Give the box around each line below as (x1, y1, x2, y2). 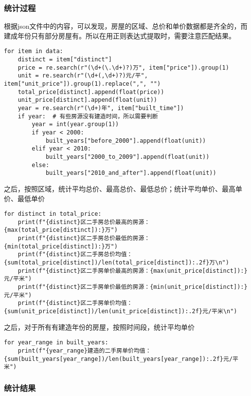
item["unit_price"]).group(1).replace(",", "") (4, 80, 161, 88)
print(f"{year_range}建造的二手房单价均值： (18, 347, 151, 354)
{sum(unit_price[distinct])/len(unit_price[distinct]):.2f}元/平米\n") (4, 307, 237, 315)
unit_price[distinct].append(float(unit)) (18, 96, 157, 104)
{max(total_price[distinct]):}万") (4, 226, 118, 234)
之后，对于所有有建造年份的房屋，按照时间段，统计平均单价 (4, 321, 195, 332)
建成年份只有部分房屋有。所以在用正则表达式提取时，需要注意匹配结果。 (4, 30, 235, 40)
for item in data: (4, 48, 63, 55)
